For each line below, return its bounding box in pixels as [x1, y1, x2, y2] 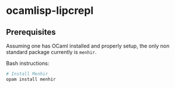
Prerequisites [6, 27, 56, 37]
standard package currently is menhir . [6, 49, 97, 56]
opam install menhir [6, 76, 57, 82]
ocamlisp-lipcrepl [6, 4, 94, 17]
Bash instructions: [6, 60, 50, 67]
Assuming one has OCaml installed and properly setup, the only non [6, 42, 170, 49]
